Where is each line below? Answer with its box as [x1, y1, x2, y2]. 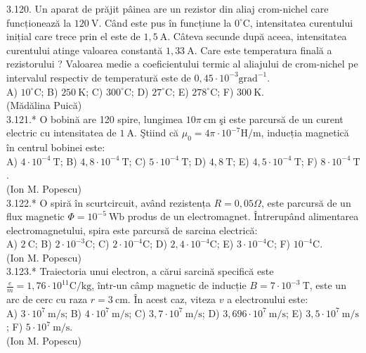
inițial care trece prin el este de [6, 29, 140, 44]
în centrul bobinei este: [6, 140, 105, 155]
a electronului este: [227, 291, 308, 306]
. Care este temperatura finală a [194, 42, 332, 57]
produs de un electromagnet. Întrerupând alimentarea [127, 209, 359, 224]
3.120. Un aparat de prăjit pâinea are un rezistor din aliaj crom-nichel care [6, 1, 329, 15]
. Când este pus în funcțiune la [98, 15, 232, 30]
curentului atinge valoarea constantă [6, 42, 163, 57]
